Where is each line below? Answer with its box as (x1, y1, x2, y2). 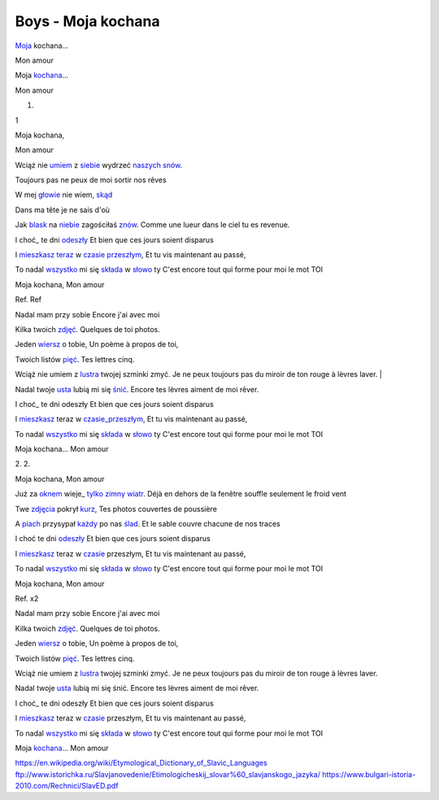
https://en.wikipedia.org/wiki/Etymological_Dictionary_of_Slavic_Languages (15, 758, 267, 768)
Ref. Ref (15, 295, 42, 304)
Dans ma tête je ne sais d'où (15, 204, 110, 215)
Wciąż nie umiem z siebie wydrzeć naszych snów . (15, 160, 183, 170)
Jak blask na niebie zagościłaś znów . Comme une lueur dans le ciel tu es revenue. (15, 220, 290, 230)
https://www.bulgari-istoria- (322, 769, 416, 779)
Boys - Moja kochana (15, 12, 160, 30)
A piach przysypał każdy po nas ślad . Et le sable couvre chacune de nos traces (15, 519, 280, 529)
